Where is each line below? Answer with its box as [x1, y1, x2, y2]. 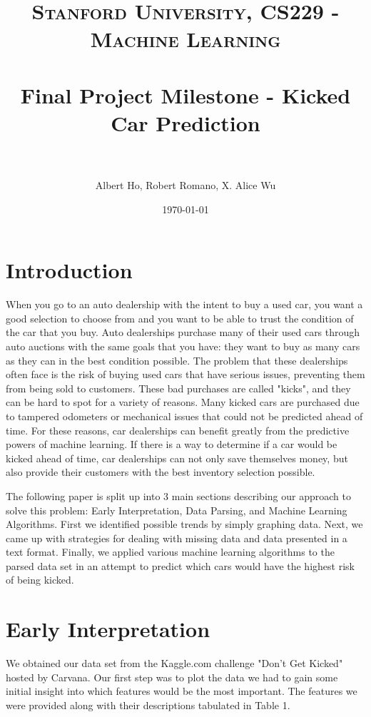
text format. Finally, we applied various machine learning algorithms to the [6, 544, 335, 559]
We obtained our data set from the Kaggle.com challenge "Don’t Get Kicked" [6, 656, 343, 671]
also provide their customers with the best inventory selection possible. [6, 464, 315, 479]
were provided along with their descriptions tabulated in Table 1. [6, 697, 290, 712]
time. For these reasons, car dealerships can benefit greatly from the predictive [6, 422, 350, 437]
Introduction [6, 255, 133, 285]
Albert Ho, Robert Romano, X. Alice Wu [95, 178, 276, 193]
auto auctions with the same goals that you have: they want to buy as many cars [6, 338, 360, 353]
